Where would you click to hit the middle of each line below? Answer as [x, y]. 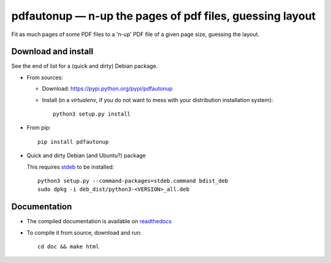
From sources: [45, 77]
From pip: [39, 128]
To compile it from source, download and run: [84, 232]
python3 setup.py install [92, 114]
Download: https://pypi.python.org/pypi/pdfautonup [107, 89]
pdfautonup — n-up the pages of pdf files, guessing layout [163, 16]
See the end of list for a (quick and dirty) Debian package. [85, 66]
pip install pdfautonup [73, 142]
